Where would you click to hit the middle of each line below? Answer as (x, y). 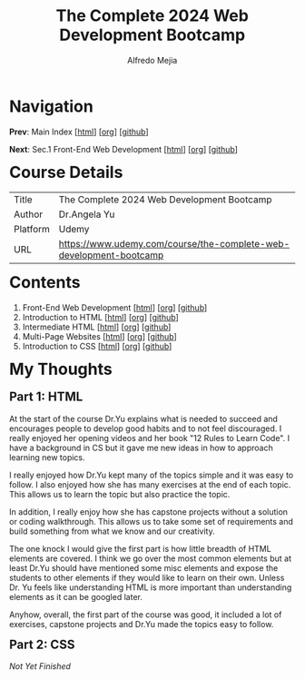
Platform (32, 230)
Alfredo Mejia (152, 60)
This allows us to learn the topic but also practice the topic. (120, 494)
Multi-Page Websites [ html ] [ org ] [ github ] (100, 337)
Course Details (66, 172)
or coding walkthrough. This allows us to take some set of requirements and (152, 521)
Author (29, 214)
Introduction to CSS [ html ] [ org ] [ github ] (97, 347)
